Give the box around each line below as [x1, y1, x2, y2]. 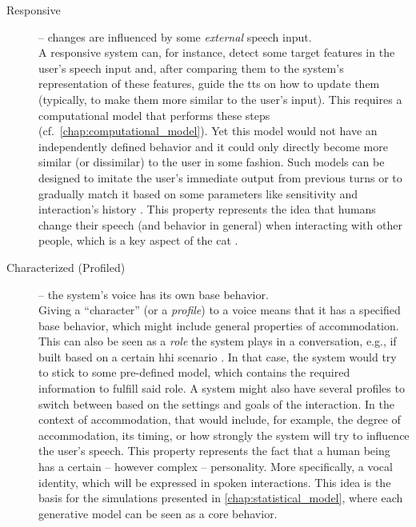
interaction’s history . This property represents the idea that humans [38, 201, 376, 218]
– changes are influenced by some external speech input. [38, 28, 312, 45]
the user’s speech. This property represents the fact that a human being [38, 442, 390, 459]
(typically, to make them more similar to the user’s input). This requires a [38, 90, 402, 107]
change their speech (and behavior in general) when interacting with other [38, 216, 402, 233]
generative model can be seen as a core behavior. [38, 505, 278, 521]
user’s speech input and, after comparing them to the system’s [38, 59, 344, 76]
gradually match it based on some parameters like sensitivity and [38, 185, 358, 202]
